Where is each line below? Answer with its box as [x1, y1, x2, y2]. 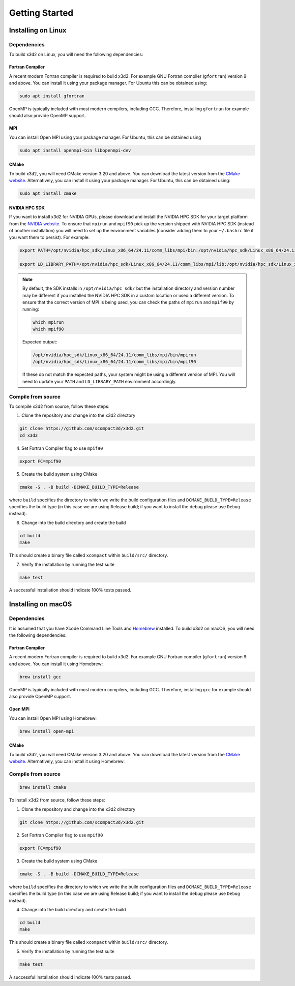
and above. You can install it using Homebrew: [9, 661, 103, 667]
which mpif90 [32, 326, 64, 332]
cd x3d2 [19, 432, 38, 438]
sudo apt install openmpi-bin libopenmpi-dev [19, 148, 131, 153]
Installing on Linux [9, 26, 66, 34]
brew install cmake [19, 785, 66, 790]
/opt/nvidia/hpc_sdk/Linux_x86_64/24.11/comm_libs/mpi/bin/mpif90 [32, 359, 196, 365]
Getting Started [9, 7, 74, 18]
